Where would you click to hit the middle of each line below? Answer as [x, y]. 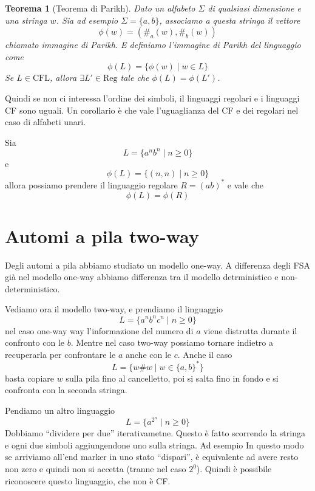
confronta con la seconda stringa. [66, 390]
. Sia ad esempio [87, 20]
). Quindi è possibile [234, 469]
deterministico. [32, 288]
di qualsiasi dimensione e [254, 8]
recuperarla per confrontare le [60, 354]
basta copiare [30, 378]
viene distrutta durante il [250, 330]
